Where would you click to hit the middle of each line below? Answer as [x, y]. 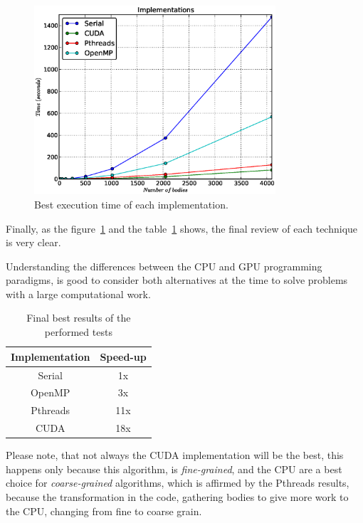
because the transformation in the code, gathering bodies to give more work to [177, 496]
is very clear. [33, 242]
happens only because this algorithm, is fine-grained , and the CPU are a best [174, 469]
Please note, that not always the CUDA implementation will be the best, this [175, 455]
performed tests [78, 332]
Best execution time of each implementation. [131, 204]
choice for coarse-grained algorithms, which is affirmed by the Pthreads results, [178, 483]
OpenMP [50, 392]
